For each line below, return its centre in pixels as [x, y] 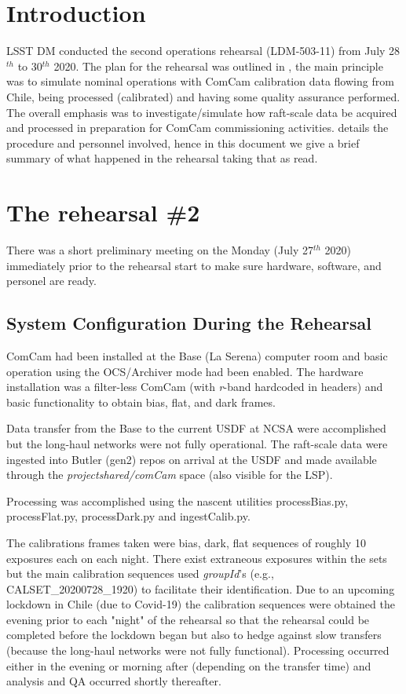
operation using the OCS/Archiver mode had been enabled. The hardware [185, 371]
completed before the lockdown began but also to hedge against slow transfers [194, 635]
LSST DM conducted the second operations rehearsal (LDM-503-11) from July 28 [203, 51]
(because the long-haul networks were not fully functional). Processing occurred [198, 650]
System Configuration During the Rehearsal [189, 323]
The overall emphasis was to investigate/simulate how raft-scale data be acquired [202, 112]
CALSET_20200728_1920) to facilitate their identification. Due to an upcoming [201, 588]
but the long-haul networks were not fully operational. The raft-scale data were [197, 443]
